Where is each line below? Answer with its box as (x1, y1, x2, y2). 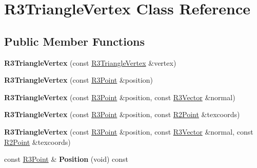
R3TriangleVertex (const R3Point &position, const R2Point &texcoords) (4, 109, 240, 120)
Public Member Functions (4, 33, 145, 49)
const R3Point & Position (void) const (4, 154, 129, 164)
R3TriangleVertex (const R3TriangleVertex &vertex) (4, 57, 176, 68)
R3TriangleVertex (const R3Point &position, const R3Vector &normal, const (4, 126, 253, 137)
